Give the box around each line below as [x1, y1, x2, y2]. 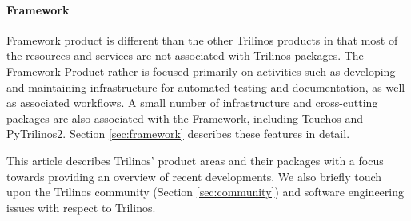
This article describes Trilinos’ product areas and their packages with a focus [6, 152, 384, 168]
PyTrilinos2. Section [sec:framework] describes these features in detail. [6, 125, 350, 142]
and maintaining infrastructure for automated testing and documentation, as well [6, 78, 405, 95]
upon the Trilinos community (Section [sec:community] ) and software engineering [6, 184, 404, 200]
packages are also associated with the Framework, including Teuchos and [6, 109, 363, 126]
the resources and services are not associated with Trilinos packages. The [6, 47, 364, 64]
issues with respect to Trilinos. [6, 199, 156, 215]
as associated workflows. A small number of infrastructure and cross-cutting [6, 94, 378, 111]
